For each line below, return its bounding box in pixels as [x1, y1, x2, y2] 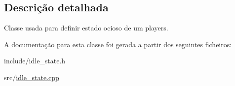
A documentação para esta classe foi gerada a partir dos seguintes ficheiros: [4, 39, 232, 49]
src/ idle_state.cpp [4, 72, 59, 82]
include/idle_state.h [4, 56, 66, 66]
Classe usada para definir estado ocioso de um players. [4, 23, 168, 33]
